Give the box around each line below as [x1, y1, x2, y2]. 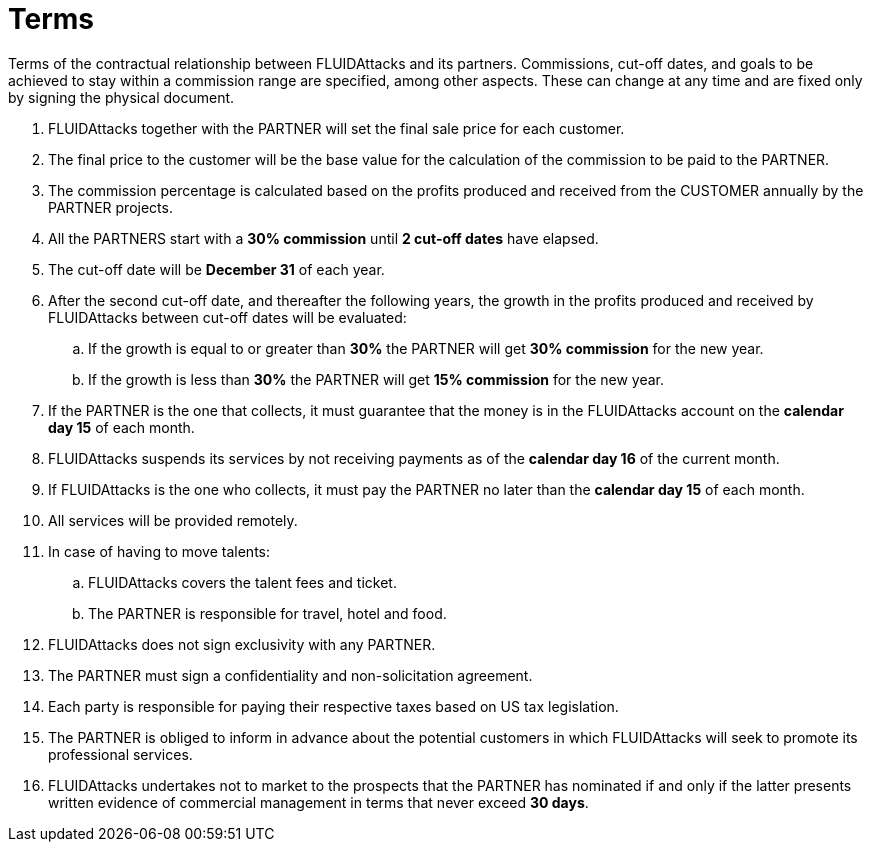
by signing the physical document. [8, 88, 235, 106]
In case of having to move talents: [48, 542, 271, 560]
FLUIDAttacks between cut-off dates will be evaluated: [48, 308, 407, 326]
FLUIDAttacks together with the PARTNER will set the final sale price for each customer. [48, 119, 625, 137]
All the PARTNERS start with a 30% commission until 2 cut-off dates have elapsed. [48, 229, 599, 247]
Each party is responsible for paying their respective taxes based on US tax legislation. [48, 697, 619, 715]
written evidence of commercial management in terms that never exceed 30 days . [48, 793, 589, 811]
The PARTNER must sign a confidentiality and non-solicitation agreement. [48, 666, 533, 684]
